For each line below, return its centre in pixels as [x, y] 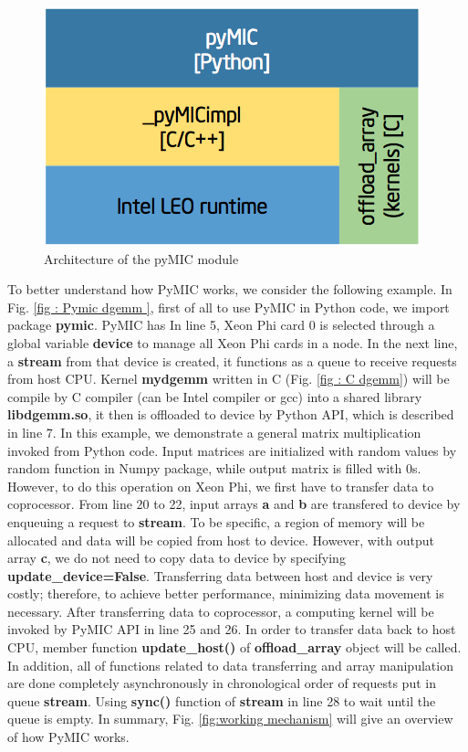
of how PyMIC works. [68, 737]
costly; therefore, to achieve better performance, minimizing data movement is [226, 593]
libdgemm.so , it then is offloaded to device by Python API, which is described [231, 414]
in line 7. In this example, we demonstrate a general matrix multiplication [214, 432]
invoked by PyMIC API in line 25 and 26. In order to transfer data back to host [232, 629]
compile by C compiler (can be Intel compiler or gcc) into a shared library [215, 396]
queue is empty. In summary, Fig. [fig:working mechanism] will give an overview [230, 719]
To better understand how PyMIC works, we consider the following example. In [230, 289]
